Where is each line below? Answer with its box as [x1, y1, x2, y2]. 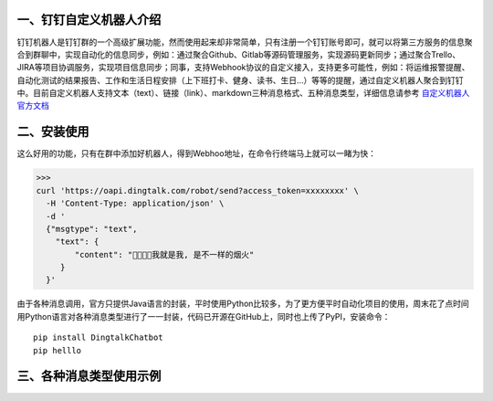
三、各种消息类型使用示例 [16, 368, 162, 384]
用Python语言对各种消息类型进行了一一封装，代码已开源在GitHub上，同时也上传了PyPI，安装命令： [16, 311, 391, 322]
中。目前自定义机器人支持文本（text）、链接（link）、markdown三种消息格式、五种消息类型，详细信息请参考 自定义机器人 [16, 88, 470, 99]
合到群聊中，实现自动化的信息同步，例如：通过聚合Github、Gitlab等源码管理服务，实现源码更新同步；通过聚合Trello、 [16, 48, 461, 59]
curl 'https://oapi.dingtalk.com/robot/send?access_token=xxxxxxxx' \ [36, 185, 360, 195]
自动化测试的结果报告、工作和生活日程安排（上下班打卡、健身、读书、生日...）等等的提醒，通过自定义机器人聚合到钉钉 [16, 74, 465, 86]
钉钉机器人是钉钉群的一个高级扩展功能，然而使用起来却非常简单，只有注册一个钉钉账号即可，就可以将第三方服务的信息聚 [16, 37, 473, 47]
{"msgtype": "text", [46, 224, 138, 234]
